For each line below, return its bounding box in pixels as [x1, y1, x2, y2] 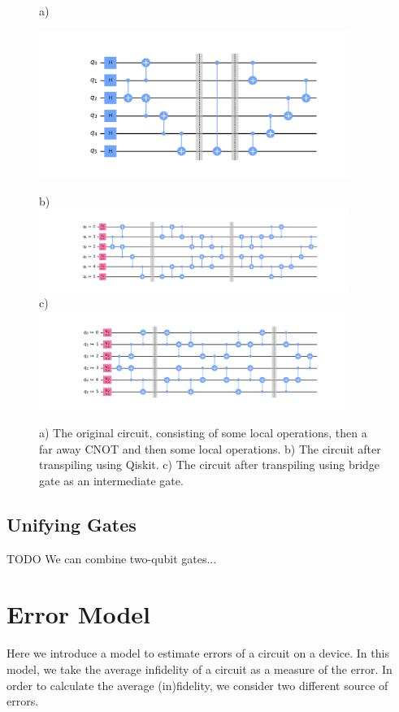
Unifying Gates [7, 511, 137, 536]
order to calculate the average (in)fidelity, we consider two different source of [7, 676, 388, 693]
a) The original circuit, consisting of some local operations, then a [39, 424, 367, 441]
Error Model [7, 597, 150, 631]
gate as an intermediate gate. [39, 471, 184, 488]
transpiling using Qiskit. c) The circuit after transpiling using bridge [39, 456, 380, 473]
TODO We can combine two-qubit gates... [7, 549, 217, 567]
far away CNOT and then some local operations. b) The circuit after [39, 440, 381, 457]
